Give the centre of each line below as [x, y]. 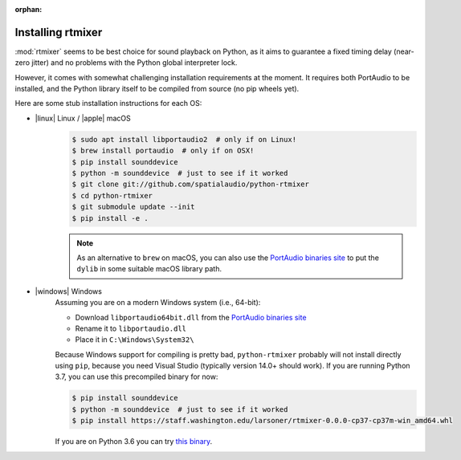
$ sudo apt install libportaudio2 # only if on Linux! [184, 139]
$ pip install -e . [110, 218]
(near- [404, 51]
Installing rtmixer [59, 32]
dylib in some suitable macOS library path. [149, 269]
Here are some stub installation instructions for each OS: [108, 104]
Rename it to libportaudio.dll [131, 328]
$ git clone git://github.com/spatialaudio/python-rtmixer [190, 184]
